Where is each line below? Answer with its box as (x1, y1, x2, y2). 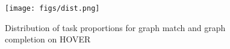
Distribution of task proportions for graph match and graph (5, 21, 226, 33)
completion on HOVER (5, 33, 91, 45)
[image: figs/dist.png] (5, 4, 100, 13)
